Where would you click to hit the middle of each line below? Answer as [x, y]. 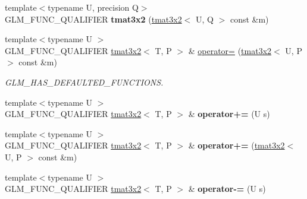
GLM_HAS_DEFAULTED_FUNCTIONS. [84, 82]
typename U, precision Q [93, 7]
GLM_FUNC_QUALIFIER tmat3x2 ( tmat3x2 [93, 19]
